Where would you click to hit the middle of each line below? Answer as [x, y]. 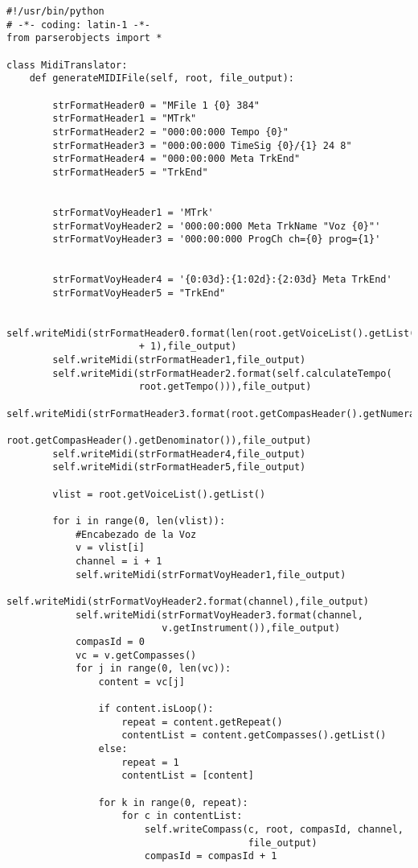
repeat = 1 [150, 762]
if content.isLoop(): [156, 709]
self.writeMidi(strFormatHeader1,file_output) [179, 360]
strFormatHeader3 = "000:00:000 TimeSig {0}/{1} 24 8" [202, 145]
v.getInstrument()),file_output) [251, 628]
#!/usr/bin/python [55, 11]
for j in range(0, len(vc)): [153, 669]
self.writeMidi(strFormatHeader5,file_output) [179, 467]
